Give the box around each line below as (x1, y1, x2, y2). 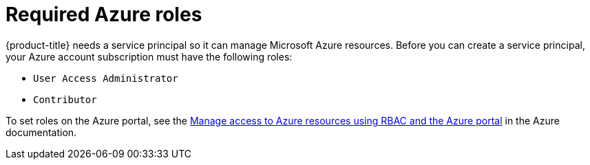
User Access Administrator (33, 72, 178, 84)
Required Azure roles (6, 3, 202, 26)
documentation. (6, 126, 77, 138)
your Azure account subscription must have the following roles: (6, 50, 293, 63)
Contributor (33, 93, 97, 105)
